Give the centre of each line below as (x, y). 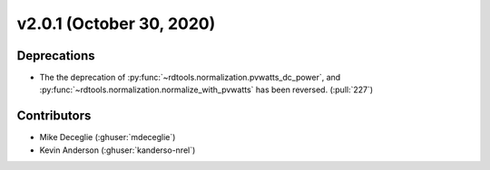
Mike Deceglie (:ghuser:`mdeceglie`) (108, 137)
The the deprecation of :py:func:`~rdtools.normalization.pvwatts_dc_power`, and (190, 78)
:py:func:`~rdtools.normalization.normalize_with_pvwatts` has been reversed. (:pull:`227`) (206, 90)
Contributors (54, 116)
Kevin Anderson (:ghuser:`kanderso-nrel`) (118, 150)
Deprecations (56, 56)
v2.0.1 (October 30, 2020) (116, 24)
